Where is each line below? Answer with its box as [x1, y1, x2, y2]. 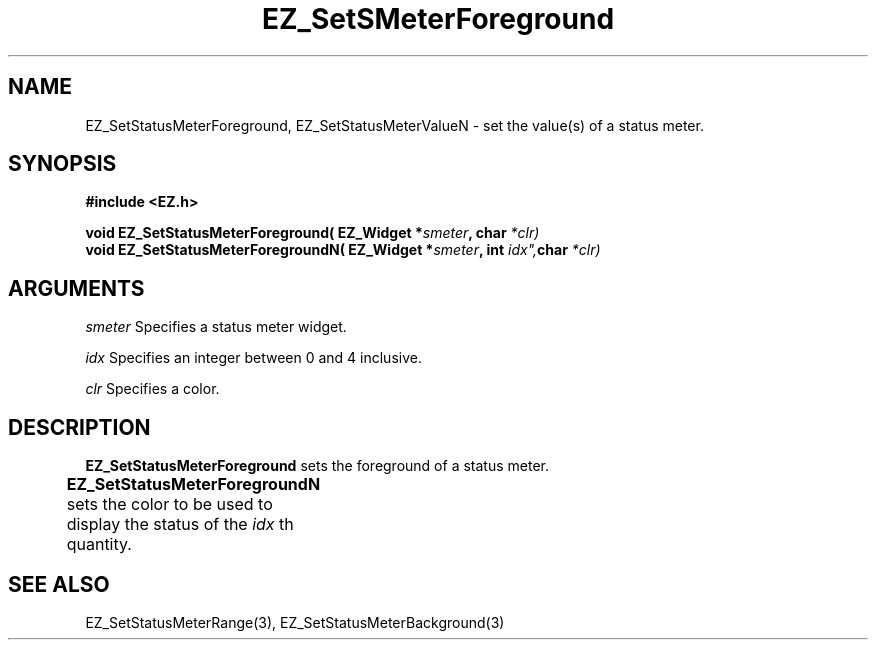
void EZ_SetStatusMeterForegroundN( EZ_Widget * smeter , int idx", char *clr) [85, 241, 601, 259]
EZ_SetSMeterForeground [261, 2, 615, 36]
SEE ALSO [8, 571, 110, 597]
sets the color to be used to [66, 494, 273, 515]
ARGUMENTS [8, 275, 145, 301]
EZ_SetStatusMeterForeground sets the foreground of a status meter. [85, 457, 549, 475]
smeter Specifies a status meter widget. [85, 318, 347, 336]
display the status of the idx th [66, 514, 294, 535]
